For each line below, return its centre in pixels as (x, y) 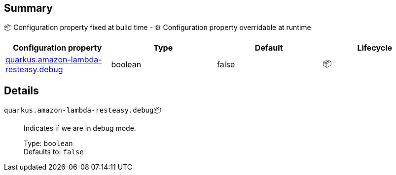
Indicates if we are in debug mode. (80, 128)
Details (21, 90)
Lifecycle (375, 48)
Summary (28, 8)
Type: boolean (48, 144)
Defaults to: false (54, 152)
